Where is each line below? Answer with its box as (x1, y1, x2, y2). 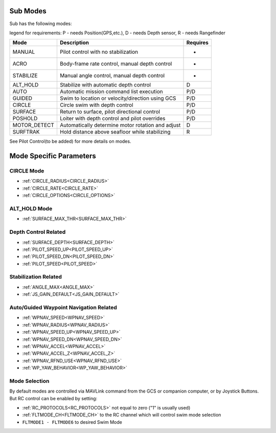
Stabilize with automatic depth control (59, 81, 151, 89)
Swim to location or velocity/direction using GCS (59, 95, 176, 102)
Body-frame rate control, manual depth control (59, 60, 172, 68)
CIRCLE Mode (9, 167, 44, 175)
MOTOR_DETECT (12, 122, 55, 129)
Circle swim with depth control (59, 101, 133, 109)
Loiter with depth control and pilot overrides (59, 115, 166, 122)
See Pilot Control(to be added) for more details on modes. (9, 138, 131, 144)
